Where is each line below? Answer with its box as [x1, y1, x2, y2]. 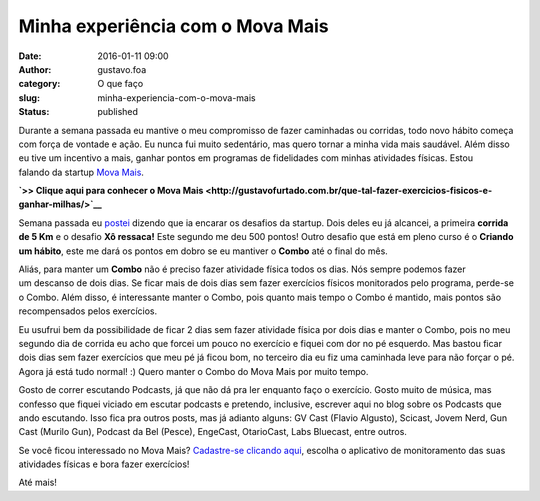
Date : [18, 50, 42, 62]
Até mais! [18, 476, 57, 489]
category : [18, 78, 61, 90]
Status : [18, 106, 50, 118]
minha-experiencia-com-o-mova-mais [97, 91, 256, 104]
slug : [18, 91, 40, 104]
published [97, 106, 139, 118]
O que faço [97, 78, 144, 90]
